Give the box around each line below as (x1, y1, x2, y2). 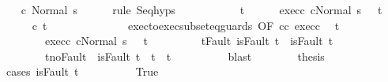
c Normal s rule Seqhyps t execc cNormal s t (21, 2, 382, 17)
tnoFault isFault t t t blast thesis (44, 47, 325, 64)
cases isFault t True (6, 63, 159, 80)
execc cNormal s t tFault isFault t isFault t (44, 32, 333, 49)
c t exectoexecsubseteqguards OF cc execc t (32, 17, 340, 33)
